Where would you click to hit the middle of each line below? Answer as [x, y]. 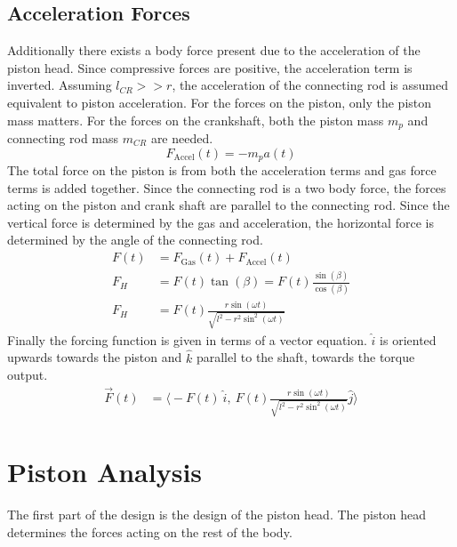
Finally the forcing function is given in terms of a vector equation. [187, 339]
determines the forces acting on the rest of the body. [150, 531]
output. [28, 375]
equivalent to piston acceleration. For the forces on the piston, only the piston [220, 102]
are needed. [182, 138]
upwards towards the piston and [95, 357]
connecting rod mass [63, 138]
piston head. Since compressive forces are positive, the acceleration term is [210, 67]
